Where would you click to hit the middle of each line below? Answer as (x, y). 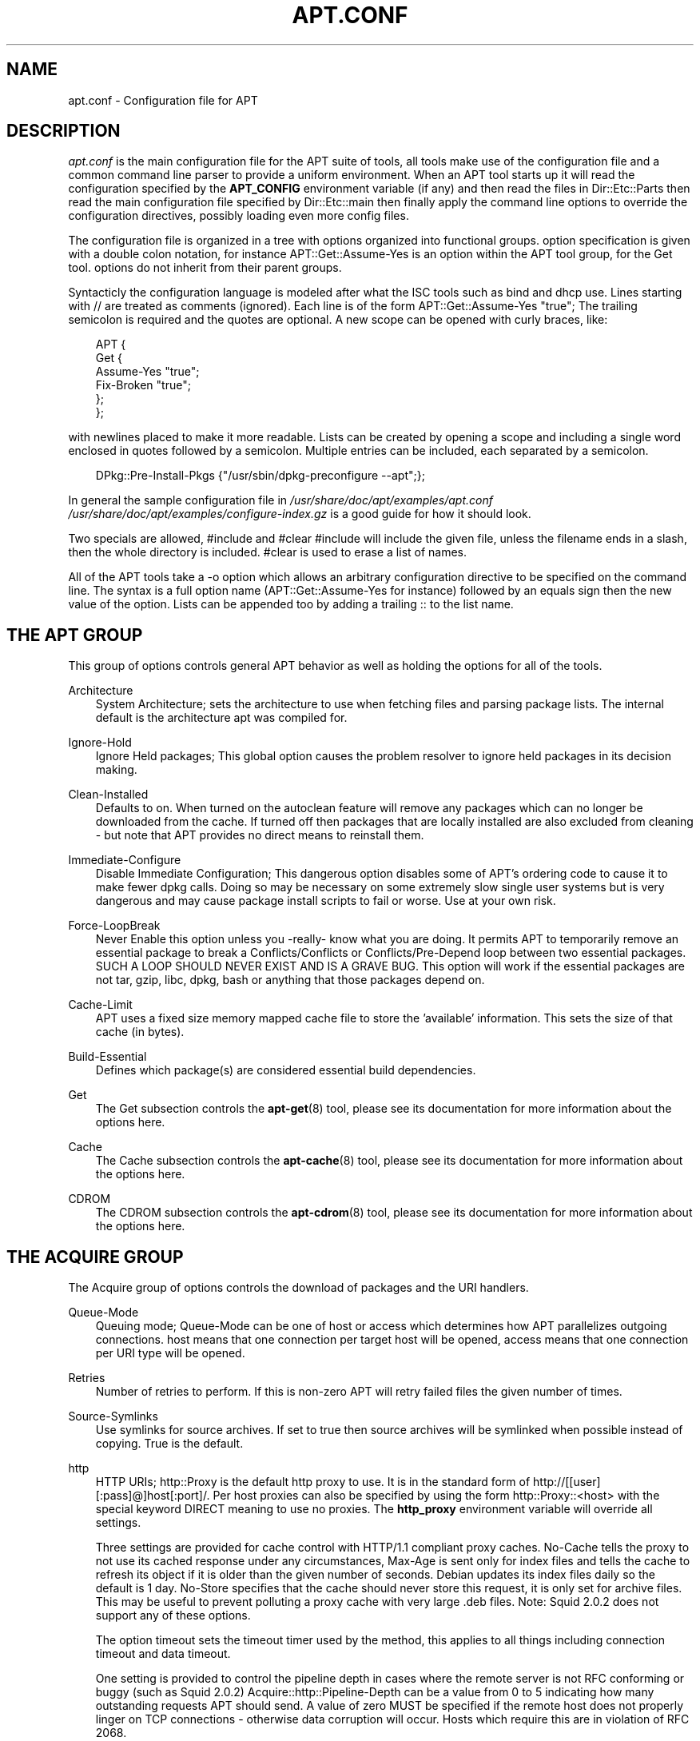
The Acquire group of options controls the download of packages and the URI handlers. (298, 1288)
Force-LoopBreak (114, 926)
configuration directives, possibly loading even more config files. (239, 216)
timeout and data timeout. (163, 1654)
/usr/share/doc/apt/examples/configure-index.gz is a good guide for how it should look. (300, 514)
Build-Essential (107, 1057)
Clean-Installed (108, 795)
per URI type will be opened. (170, 1353)
